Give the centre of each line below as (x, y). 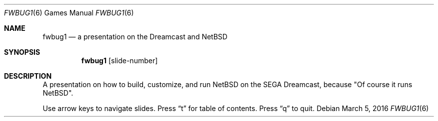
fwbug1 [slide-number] (119, 60)
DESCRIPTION (28, 76)
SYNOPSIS (22, 52)
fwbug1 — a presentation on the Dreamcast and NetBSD (135, 37)
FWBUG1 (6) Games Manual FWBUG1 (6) (69, 13)
